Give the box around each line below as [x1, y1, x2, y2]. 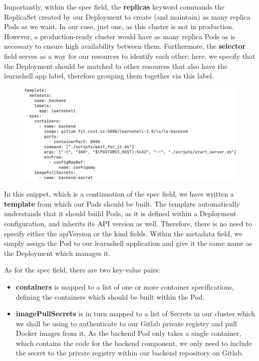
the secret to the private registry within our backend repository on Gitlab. [16, 347, 244, 358]
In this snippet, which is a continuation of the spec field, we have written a [4, 189, 234, 199]
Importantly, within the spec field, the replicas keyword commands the [4, 2, 225, 12]
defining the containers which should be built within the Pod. [16, 291, 205, 302]
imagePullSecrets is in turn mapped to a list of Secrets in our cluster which [16, 308, 255, 319]
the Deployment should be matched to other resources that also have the [4, 60, 227, 71]
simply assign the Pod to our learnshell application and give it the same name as [4, 238, 252, 248]
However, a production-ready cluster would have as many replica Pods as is [4, 31, 235, 41]
